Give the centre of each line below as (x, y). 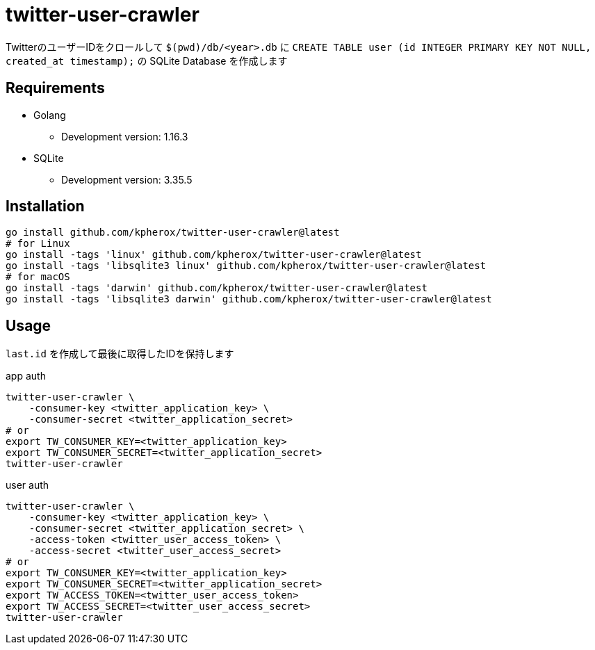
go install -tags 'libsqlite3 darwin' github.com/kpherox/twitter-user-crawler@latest (249, 299)
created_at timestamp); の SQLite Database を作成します (147, 60)
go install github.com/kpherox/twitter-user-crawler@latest (173, 233)
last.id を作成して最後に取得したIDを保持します (120, 354)
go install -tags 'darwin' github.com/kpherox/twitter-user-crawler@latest (217, 288)
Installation (45, 206)
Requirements (55, 88)
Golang (50, 115)
